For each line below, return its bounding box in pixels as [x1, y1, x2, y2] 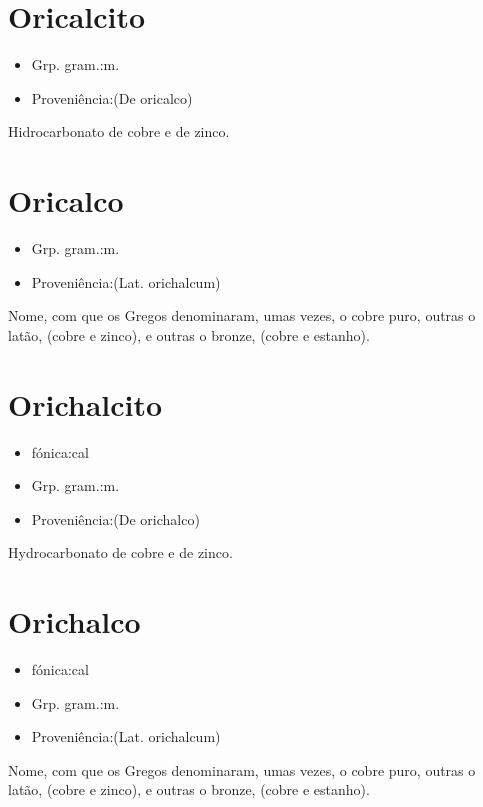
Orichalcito [8, 383, 163, 424]
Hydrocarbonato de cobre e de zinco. [8, 542, 233, 563]
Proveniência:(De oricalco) [31, 87, 193, 108]
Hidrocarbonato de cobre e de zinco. [8, 121, 230, 142]
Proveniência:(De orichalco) [31, 508, 200, 529]
